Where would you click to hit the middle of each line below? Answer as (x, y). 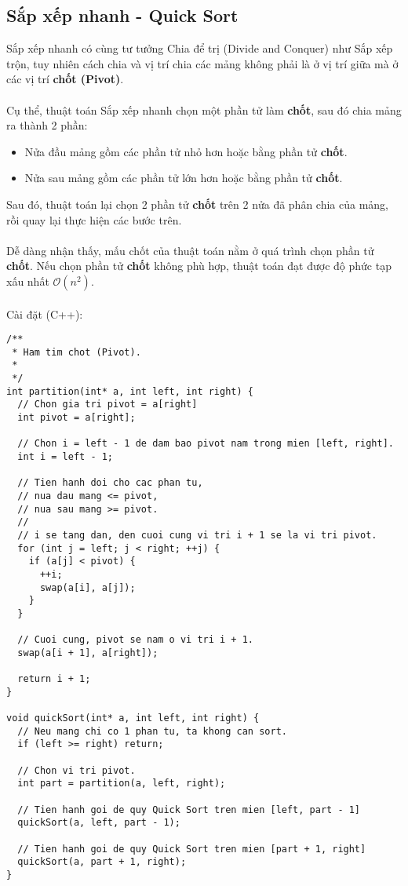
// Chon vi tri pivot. (76, 770)
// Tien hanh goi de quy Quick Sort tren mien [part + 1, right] (192, 849)
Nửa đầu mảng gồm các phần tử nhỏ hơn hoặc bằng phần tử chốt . (186, 151)
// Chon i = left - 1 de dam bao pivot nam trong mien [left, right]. (206, 444)
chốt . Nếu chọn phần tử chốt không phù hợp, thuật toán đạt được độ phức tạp (199, 266)
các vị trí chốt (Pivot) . (65, 79)
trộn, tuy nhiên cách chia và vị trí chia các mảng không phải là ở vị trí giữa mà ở (202, 63)
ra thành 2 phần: (47, 125)
